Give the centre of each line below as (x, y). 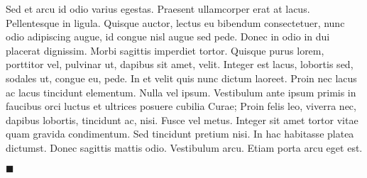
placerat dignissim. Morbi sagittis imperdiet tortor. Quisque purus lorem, (165, 50)
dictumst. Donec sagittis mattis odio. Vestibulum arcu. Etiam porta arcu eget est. (184, 147)
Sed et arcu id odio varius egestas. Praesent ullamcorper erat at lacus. (158, 9)
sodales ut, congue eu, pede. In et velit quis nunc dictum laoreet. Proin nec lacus (181, 78)
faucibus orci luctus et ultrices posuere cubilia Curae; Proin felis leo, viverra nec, (181, 106)
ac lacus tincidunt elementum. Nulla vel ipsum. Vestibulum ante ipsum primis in (181, 92)
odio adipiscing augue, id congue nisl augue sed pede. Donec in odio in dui (168, 37)
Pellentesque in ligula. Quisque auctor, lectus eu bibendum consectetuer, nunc (175, 22)
